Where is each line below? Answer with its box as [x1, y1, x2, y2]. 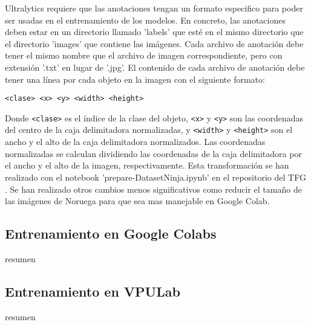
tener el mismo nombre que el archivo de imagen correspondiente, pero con [5, 49, 283, 62]
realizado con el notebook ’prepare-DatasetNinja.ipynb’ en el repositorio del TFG [5, 170, 306, 183]
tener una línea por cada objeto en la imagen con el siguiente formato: [5, 72, 265, 85]
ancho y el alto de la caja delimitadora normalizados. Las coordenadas [5, 135, 266, 148]
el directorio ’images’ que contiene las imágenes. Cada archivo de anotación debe [5, 37, 304, 50]
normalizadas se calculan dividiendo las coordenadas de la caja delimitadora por [5, 147, 302, 159]
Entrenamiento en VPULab [5, 282, 180, 300]
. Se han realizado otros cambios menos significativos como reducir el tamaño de [5, 182, 302, 195]
